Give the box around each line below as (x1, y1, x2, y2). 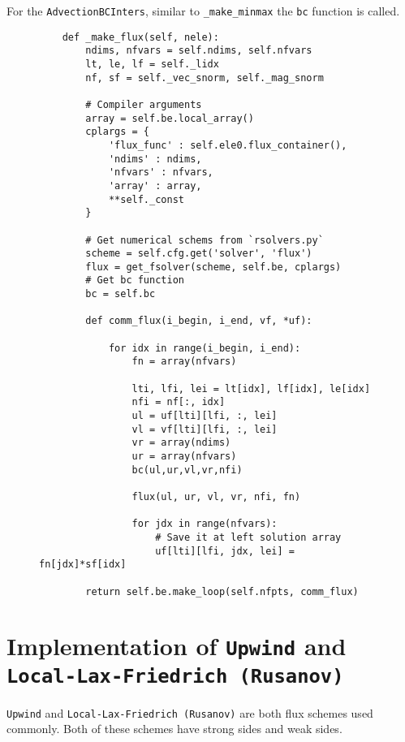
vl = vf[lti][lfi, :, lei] (131, 423, 278, 435)
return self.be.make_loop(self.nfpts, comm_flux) (85, 585, 359, 597)
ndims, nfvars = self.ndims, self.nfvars (85, 45, 312, 57)
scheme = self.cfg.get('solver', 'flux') (85, 248, 312, 260)
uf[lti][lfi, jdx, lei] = (155, 545, 295, 557)
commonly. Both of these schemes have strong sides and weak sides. (6, 720, 343, 737)
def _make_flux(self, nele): (62, 31, 219, 43)
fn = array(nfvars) (131, 356, 237, 368)
